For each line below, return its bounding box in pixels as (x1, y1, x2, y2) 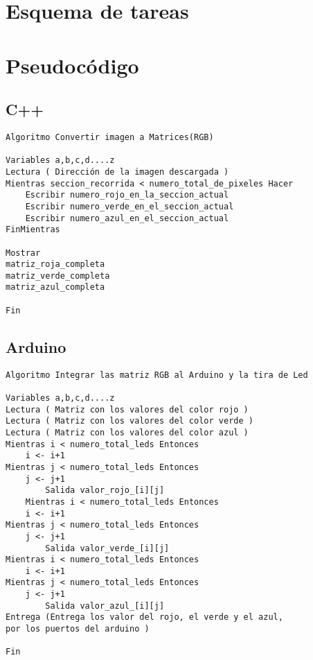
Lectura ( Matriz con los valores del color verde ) (6, 416, 253, 426)
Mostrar (6, 247, 41, 258)
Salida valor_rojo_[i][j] (45, 485, 165, 496)
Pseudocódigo (6, 51, 139, 79)
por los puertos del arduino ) (6, 624, 150, 634)
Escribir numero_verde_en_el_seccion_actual (25, 201, 234, 211)
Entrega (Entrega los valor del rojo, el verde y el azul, (6, 612, 283, 623)
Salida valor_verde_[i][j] (45, 543, 170, 553)
